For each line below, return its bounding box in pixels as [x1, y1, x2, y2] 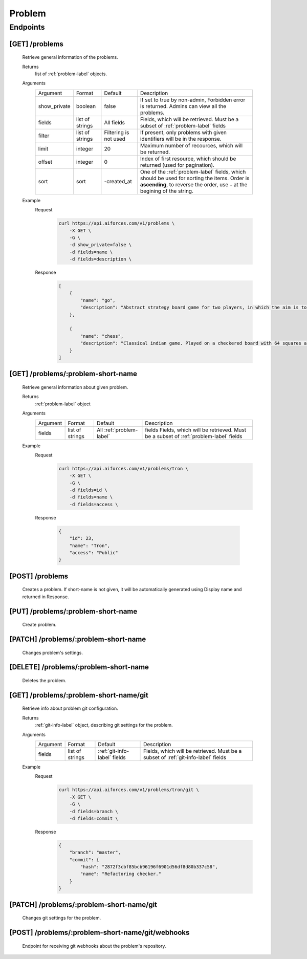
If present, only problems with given [140, 128, 227, 136]
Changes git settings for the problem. [22, 915, 101, 921]
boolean [76, 102, 96, 110]
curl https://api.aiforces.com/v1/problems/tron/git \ [58, 787, 199, 793]
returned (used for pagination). [140, 161, 215, 168]
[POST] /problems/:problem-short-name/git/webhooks [9, 928, 190, 937]
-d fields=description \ [69, 256, 132, 262]
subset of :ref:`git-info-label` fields [143, 754, 227, 761]
